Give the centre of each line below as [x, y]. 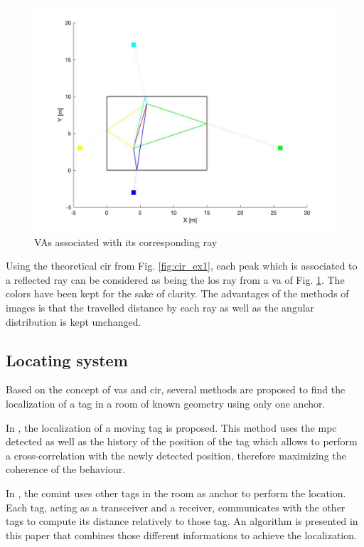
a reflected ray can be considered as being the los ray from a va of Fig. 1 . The [175, 279]
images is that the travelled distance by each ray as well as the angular [160, 307]
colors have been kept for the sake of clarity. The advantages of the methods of [177, 293]
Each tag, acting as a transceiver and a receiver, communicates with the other [176, 507]
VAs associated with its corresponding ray [126, 241]
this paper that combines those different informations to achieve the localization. [181, 535]
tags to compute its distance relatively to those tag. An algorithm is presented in [182, 521]
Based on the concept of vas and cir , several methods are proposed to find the [176, 389]
